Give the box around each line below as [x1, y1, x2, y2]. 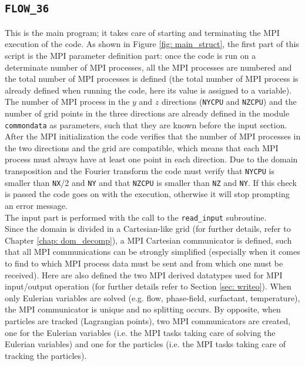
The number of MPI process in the [5, 95, 130, 108]
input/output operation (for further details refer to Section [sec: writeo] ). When [5, 280, 291, 292]
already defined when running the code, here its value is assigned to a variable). [5, 84, 292, 96]
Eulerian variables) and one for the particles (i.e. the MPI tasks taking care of [5, 338, 286, 350]
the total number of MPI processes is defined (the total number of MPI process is [5, 72, 299, 85]
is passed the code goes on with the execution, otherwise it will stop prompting [5, 188, 290, 200]
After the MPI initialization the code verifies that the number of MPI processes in [5, 130, 301, 142]
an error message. [5, 199, 68, 211]
